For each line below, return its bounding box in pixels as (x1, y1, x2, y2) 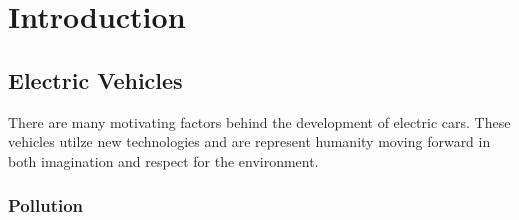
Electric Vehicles (8, 64, 183, 95)
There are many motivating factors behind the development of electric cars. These (8, 111, 511, 132)
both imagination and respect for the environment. (8, 150, 319, 171)
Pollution (8, 193, 84, 218)
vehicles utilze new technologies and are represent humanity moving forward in (8, 131, 491, 152)
